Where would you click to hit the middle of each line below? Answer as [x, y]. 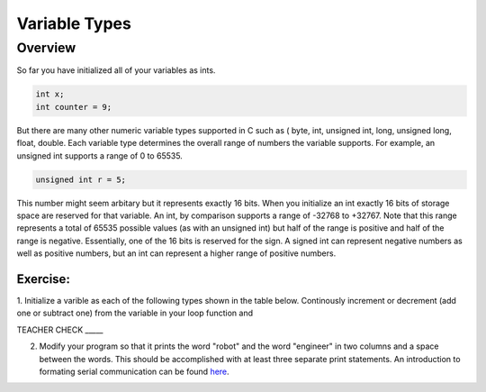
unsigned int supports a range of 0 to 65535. [100, 155]
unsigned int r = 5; [81, 179]
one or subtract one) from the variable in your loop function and [135, 313]
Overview [46, 48]
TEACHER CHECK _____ [60, 330]
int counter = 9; [74, 107]
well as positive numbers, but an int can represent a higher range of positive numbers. [176, 253]
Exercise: [44, 279]
